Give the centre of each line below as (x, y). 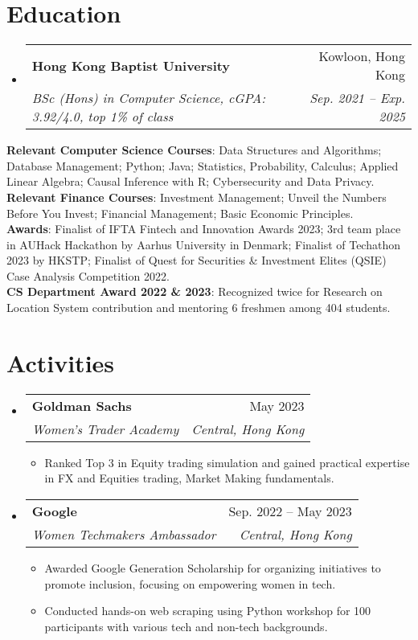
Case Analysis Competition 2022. (88, 275)
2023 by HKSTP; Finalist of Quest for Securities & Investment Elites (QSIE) (197, 260)
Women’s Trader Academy (105, 429)
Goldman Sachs (82, 405)
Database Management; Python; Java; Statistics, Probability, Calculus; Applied (203, 165)
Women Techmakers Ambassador (124, 534)
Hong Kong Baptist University (131, 65)
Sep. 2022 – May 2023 (290, 511)
